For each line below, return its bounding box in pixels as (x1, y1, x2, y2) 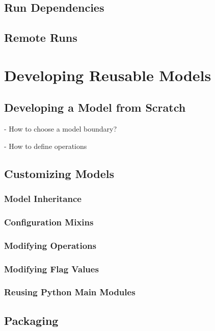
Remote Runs (4, 30, 77, 45)
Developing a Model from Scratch (4, 99, 186, 115)
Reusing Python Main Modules (4, 286, 136, 298)
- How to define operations (4, 140, 87, 151)
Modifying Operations (4, 239, 96, 251)
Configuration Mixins (4, 215, 94, 228)
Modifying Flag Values (4, 262, 99, 275)
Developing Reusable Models (4, 64, 211, 85)
